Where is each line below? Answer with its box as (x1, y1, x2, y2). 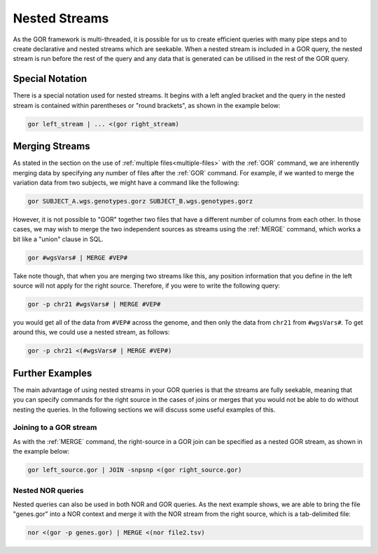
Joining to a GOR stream (13, 423, 97, 433)
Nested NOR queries (13, 485, 84, 495)
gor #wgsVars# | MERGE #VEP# (27, 253, 128, 262)
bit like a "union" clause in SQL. (13, 235, 104, 243)
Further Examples (13, 367, 92, 379)
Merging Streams (13, 140, 90, 152)
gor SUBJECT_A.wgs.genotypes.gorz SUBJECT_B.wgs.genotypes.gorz (27, 197, 253, 205)
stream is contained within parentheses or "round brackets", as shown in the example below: (13, 101, 281, 109)
